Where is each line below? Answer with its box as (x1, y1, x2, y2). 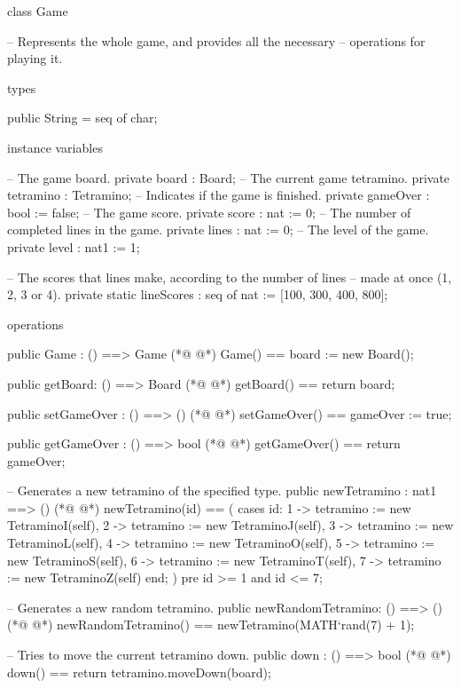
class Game (7, 2, 68, 20)
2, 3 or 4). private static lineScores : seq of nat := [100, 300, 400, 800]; (7, 285, 388, 304)
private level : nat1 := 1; (7, 237, 140, 256)
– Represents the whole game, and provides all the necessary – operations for (7, 31, 426, 50)
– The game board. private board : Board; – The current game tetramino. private (7, 168, 450, 186)
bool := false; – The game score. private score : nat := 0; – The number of (7, 202, 411, 221)
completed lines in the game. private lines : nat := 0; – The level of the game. (7, 220, 429, 239)
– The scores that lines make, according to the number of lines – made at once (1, (7, 267, 452, 286)
